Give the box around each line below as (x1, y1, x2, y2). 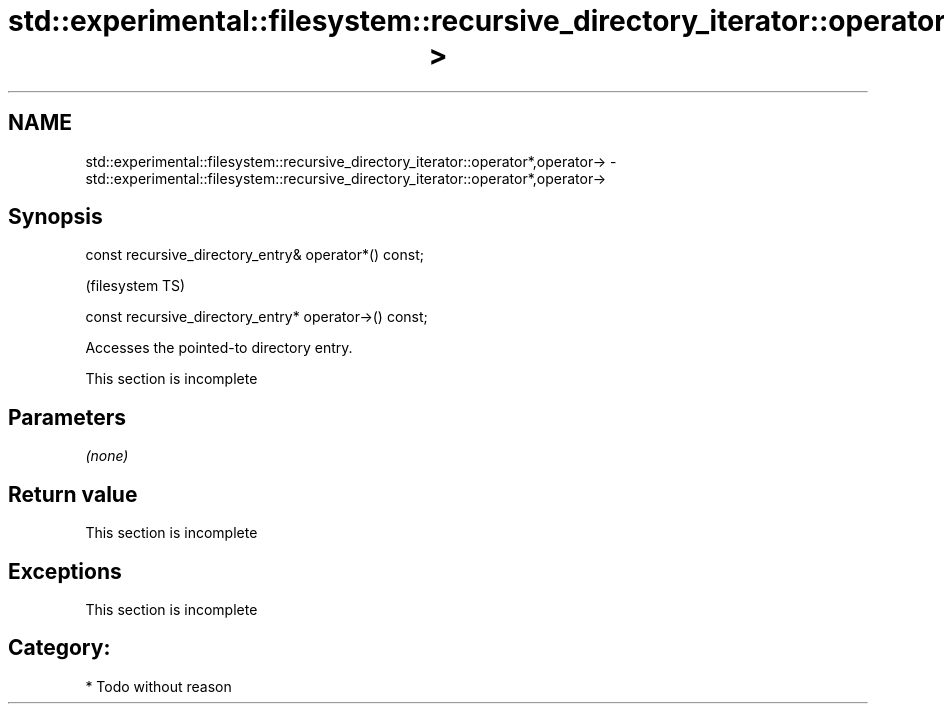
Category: (8, 635, 111, 661)
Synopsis (8, 204, 103, 230)
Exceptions (8, 558, 122, 584)
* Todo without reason (85, 677, 232, 695)
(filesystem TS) (85, 277, 186, 295)
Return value (8, 481, 138, 507)
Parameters (8, 404, 126, 430)
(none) (85, 447, 129, 465)
